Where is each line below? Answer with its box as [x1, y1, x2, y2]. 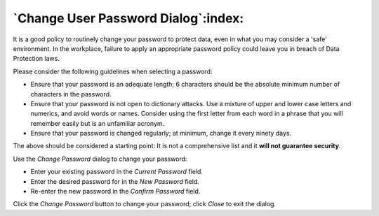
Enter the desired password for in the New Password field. [30, 177, 199, 185]
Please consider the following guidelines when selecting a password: [13, 67, 213, 75]
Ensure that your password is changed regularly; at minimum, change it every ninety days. [30, 129, 292, 138]
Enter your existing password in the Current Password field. [30, 168, 204, 176]
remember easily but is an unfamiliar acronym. [30, 119, 165, 127]
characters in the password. [30, 89, 112, 98]
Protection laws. [13, 55, 60, 63]
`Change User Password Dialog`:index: [13, 10, 244, 26]
